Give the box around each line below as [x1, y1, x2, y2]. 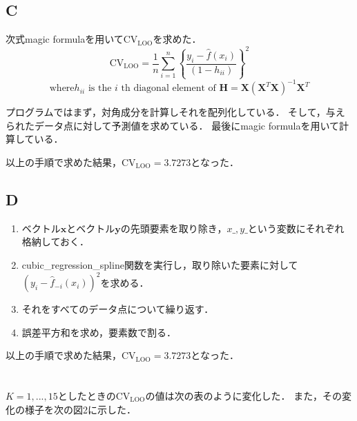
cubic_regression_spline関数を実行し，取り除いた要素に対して [21, 257, 298, 271]
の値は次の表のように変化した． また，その [145, 389, 342, 403]
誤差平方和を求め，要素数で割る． [21, 325, 177, 339]
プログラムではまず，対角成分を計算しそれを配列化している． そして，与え [6, 105, 345, 119]
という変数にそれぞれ [247, 220, 345, 235]
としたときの [57, 389, 116, 403]
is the [88, 83, 112, 94]
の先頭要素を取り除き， [120, 220, 227, 235]
